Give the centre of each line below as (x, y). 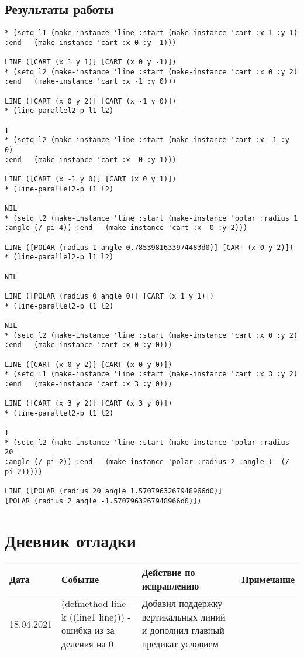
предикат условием (180, 644)
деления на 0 (87, 644)
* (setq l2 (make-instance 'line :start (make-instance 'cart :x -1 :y (147, 140)
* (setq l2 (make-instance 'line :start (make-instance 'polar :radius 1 (151, 218)
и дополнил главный (183, 630)
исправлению (170, 586)
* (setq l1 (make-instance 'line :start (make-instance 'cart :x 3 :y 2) (151, 374)
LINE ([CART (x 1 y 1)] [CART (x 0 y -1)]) (91, 62)
